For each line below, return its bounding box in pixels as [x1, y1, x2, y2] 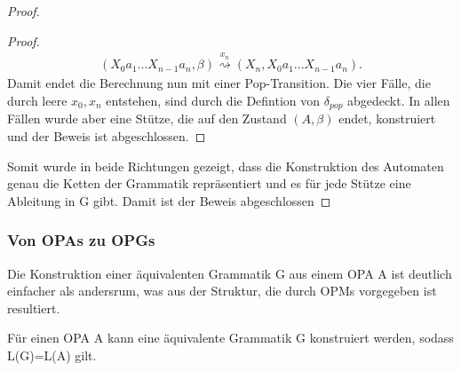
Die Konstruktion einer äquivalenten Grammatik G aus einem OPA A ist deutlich [7, 264, 452, 282]
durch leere [7, 91, 68, 110]
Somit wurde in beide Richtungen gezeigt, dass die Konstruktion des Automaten [7, 156, 444, 175]
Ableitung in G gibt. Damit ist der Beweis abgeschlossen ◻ [7, 191, 331, 209]
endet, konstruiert [338, 109, 436, 128]
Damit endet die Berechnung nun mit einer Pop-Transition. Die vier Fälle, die [7, 74, 431, 92]
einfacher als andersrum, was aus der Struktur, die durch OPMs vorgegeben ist [7, 281, 437, 300]
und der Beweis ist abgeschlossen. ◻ [7, 127, 206, 146]
